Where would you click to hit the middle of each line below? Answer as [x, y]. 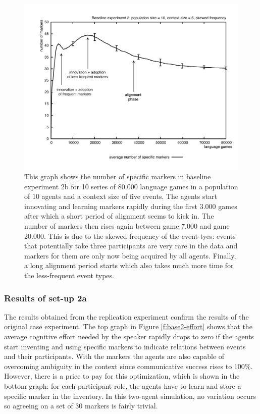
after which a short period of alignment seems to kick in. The [119, 216]
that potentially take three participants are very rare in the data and [131, 246]
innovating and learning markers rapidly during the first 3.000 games [131, 206]
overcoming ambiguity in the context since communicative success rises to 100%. [128, 366]
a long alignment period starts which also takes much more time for [129, 265]
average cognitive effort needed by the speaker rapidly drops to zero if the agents [129, 337]
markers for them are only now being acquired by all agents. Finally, [130, 255]
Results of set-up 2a [45, 298]
